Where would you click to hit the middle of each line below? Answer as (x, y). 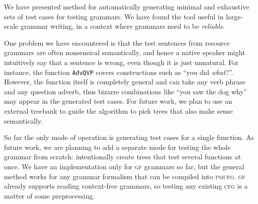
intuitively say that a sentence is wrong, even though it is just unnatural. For (121, 62)
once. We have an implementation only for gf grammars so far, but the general (124, 166)
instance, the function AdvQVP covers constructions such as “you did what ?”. (119, 72)
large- (234, 16)
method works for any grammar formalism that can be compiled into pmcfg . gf (125, 176)
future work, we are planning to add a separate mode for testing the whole (117, 147)
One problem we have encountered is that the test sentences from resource (117, 42)
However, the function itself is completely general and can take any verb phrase (125, 82)
